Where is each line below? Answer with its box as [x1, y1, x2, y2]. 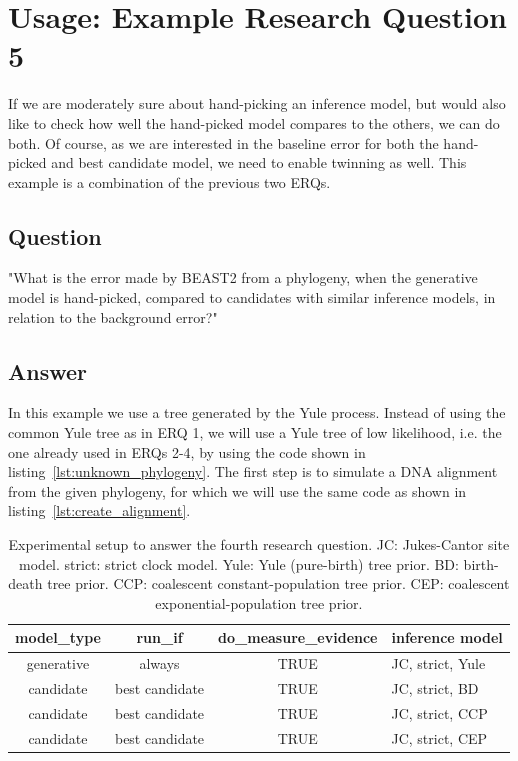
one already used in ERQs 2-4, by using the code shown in [8, 441, 366, 462]
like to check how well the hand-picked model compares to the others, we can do [8, 112, 500, 133]
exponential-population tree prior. [155, 592, 363, 613]
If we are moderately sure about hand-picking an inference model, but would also [8, 93, 506, 114]
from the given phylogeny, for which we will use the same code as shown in [8, 480, 467, 501]
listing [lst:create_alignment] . [8, 500, 191, 521]
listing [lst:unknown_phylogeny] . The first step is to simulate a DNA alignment [8, 461, 498, 482]
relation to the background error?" [8, 306, 218, 327]
